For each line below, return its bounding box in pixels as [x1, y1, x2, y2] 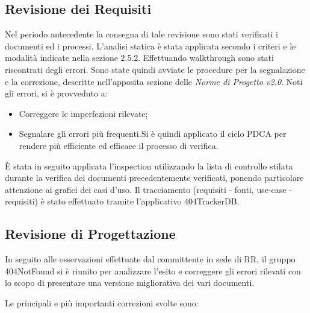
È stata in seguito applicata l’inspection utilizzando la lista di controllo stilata [5, 159, 293, 172]
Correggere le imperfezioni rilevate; [19, 107, 148, 119]
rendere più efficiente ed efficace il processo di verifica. [19, 139, 219, 151]
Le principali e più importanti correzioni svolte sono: [5, 296, 199, 309]
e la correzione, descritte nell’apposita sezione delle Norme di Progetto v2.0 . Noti [5, 75, 303, 87]
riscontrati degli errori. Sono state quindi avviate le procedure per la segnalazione [5, 63, 305, 75]
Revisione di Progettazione [5, 224, 176, 243]
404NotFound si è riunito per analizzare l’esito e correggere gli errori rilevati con [5, 264, 301, 277]
